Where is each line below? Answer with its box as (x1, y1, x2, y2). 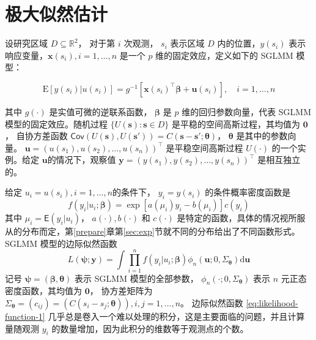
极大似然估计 (5, 1, 108, 26)
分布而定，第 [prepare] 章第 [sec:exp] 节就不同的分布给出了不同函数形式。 (21, 225, 300, 238)
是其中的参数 (236, 129, 288, 142)
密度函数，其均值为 (5, 284, 82, 297)
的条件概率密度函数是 (205, 186, 291, 198)
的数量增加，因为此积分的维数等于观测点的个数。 (51, 322, 249, 334)
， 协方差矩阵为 (89, 284, 153, 297)
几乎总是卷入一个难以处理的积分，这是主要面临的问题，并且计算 (48, 309, 305, 322)
